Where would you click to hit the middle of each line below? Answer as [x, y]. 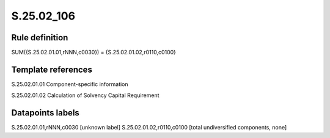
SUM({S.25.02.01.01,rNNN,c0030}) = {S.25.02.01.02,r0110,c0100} [94, 53]
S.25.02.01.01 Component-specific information [70, 84]
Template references [52, 69]
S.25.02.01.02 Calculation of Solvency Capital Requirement [85, 95]
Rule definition [40, 38]
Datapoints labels [45, 113]
